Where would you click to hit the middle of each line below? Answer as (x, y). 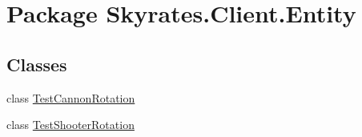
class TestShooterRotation (70, 125)
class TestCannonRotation (71, 97)
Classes (37, 64)
